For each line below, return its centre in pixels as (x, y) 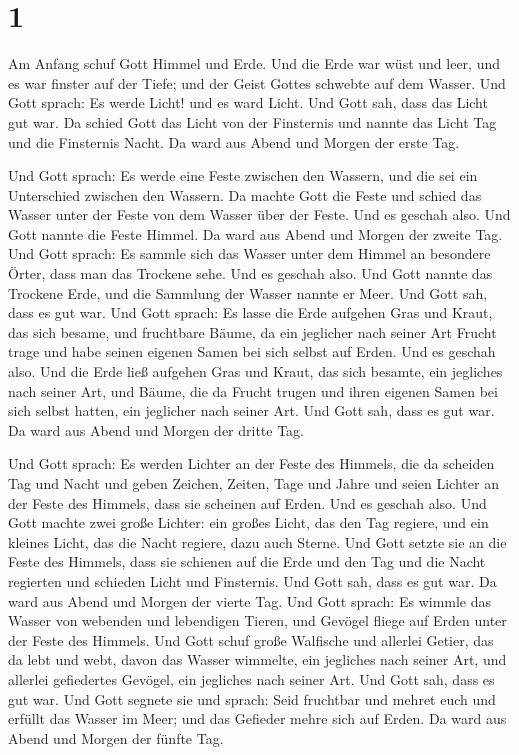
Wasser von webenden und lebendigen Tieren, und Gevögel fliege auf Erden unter (257, 620)
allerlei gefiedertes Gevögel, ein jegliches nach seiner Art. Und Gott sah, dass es (251, 678)
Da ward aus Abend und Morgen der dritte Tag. (156, 429)
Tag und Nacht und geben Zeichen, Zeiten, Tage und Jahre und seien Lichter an (253, 483)
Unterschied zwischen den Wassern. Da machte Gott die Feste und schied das (245, 194)
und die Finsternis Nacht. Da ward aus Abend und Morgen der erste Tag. (234, 141)
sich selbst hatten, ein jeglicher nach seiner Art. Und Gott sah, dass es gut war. (251, 410)
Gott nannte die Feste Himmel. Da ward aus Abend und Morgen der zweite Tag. (255, 233)
